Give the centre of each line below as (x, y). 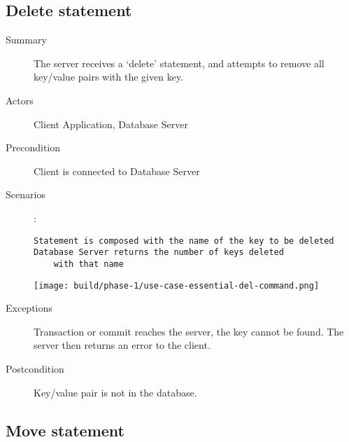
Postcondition (35, 368)
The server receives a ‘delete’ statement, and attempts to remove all (179, 63)
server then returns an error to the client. (122, 345)
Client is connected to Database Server (117, 171)
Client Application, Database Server (111, 124)
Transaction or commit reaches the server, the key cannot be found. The (189, 331)
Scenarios (26, 194)
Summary (26, 40)
